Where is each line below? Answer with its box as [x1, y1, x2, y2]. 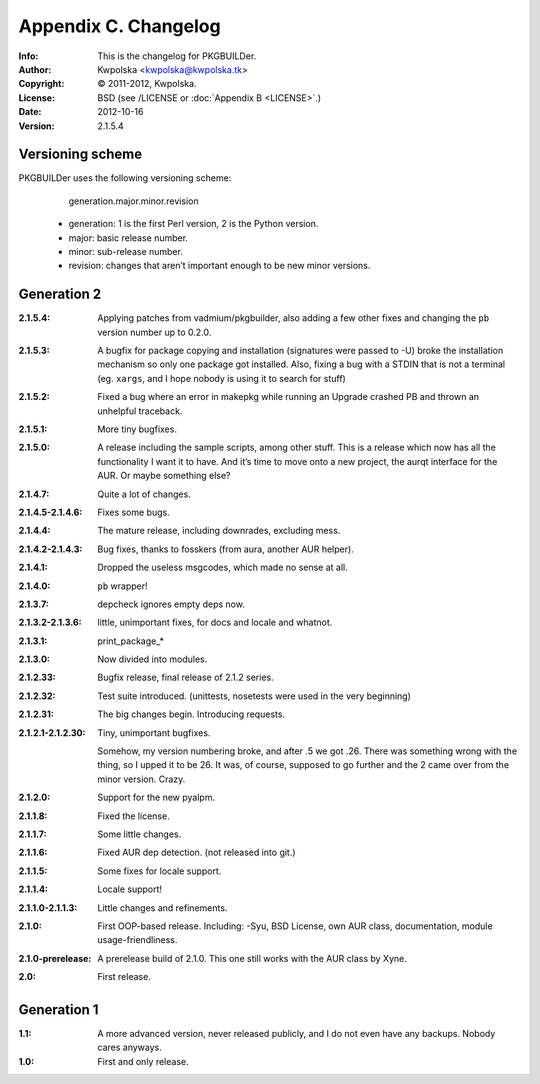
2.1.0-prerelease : [18, 952, 92, 964]
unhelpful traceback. [97, 405, 183, 417]
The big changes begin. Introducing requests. [97, 708, 285, 720]
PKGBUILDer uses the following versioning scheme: [18, 172, 232, 184]
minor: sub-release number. [68, 245, 184, 257]
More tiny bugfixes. [97, 423, 177, 435]
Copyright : [18, 78, 65, 90]
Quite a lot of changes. [97, 488, 192, 500]
